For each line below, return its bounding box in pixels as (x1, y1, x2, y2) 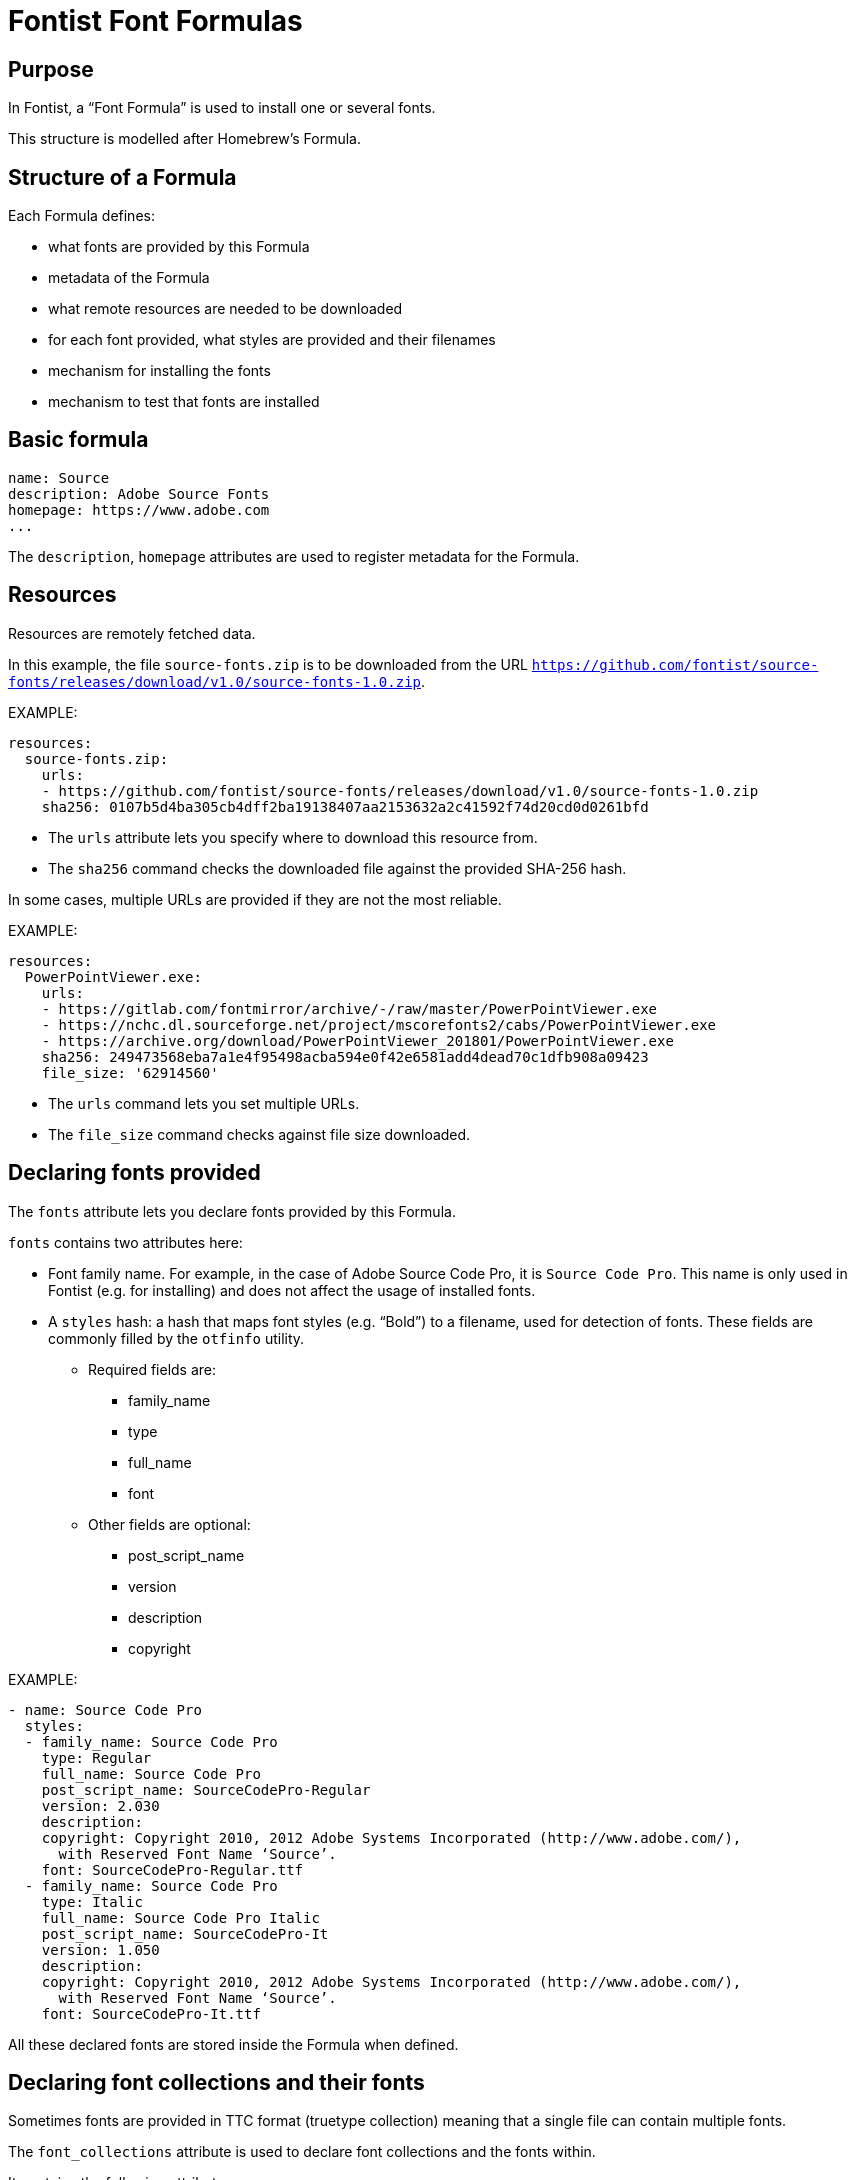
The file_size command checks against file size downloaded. (48, 1125, 471, 1143)
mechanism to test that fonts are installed (48, 393, 320, 411)
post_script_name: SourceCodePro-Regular (41, 1781, 371, 1798)
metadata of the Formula (48, 269, 210, 287)
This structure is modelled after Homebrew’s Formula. (8, 130, 362, 148)
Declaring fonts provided (8, 1160, 261, 1186)
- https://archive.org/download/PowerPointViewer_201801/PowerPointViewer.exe (41, 1032, 674, 1049)
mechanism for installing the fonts (48, 362, 271, 380)
